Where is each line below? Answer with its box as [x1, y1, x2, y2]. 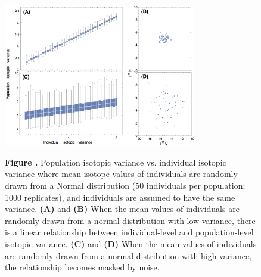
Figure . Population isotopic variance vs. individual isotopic [5, 155, 226, 168]
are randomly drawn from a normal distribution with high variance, [5, 249, 252, 262]
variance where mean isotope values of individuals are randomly [5, 167, 238, 180]
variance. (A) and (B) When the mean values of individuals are [5, 203, 240, 215]
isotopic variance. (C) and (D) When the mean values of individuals [5, 237, 257, 250]
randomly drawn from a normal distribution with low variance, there [5, 214, 256, 226]
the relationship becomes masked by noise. [5, 261, 160, 273]
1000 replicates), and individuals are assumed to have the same [5, 191, 235, 203]
